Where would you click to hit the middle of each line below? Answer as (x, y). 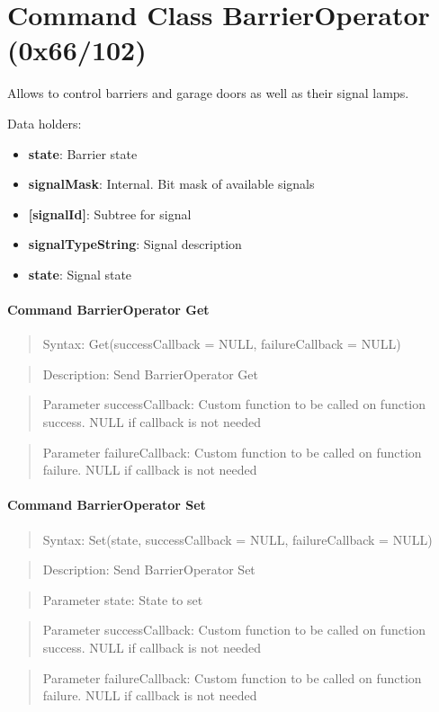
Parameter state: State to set (123, 599)
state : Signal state (80, 274)
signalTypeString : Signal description (135, 244)
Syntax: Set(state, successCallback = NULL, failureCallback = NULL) (237, 539)
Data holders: (45, 123)
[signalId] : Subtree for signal (110, 214)
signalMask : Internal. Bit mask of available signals (171, 184)
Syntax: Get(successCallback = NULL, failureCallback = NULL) (222, 344)
